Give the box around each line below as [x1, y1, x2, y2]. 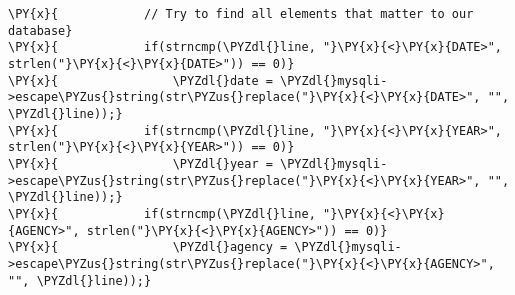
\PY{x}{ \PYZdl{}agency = [8, 240, 288, 255]
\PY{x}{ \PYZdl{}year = [8, 156, 273, 171]
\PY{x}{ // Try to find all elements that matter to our [8, 7, 474, 21]
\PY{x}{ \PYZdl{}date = [8, 73, 273, 88]
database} [8, 23, 73, 38]
